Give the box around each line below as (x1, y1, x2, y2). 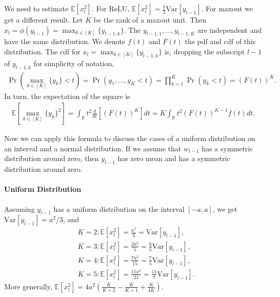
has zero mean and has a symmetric (117, 153, 230, 164)
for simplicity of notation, (33, 57, 114, 68)
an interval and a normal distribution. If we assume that (4, 143, 182, 153)
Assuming (4, 203, 35, 214)
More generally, (4, 281, 52, 291)
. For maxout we (201, 3, 253, 13)
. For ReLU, (91, 3, 130, 13)
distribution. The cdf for (4, 46, 81, 56)
